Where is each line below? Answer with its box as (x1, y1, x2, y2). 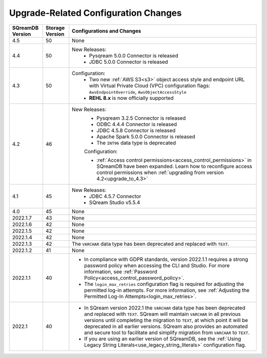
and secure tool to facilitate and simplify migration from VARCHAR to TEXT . (84, 329, 250, 336)
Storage (45, 24, 65, 31)
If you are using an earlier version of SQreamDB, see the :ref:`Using (84, 335, 241, 342)
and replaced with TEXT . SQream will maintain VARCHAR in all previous (84, 311, 241, 317)
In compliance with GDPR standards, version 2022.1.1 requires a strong (84, 256, 248, 263)
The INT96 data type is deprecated (96, 139, 176, 146)
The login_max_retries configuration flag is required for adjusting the (84, 280, 244, 287)
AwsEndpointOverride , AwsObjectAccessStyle (89, 88, 186, 95)
